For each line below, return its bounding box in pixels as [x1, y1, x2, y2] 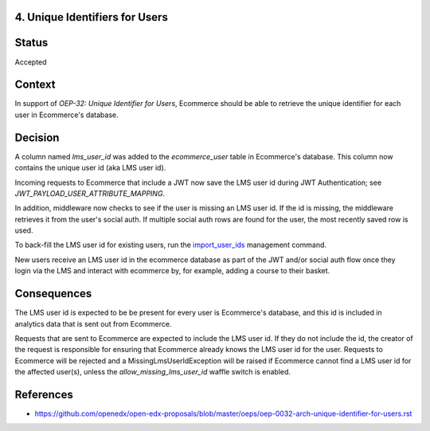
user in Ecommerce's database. [14, 110, 119, 120]
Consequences [14, 287, 92, 300]
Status [14, 36, 49, 49]
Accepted [14, 57, 47, 67]
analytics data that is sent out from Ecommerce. [14, 319, 172, 328]
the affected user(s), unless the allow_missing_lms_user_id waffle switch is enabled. [14, 367, 291, 377]
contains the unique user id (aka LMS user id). [14, 163, 166, 173]
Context [14, 78, 56, 92]
